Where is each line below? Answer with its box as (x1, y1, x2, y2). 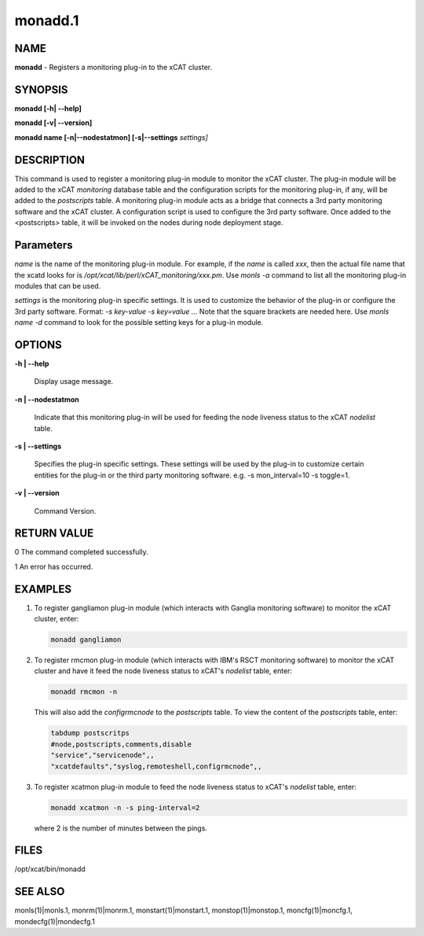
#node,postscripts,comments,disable (50, 739, 192, 749)
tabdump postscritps (50, 728, 130, 738)
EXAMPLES (14, 582, 72, 595)
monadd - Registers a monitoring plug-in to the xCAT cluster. (14, 63, 212, 72)
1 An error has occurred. (14, 562, 93, 571)
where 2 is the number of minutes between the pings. (34, 823, 208, 833)
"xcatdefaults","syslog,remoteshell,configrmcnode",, (50, 761, 262, 771)
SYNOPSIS (14, 83, 68, 96)
